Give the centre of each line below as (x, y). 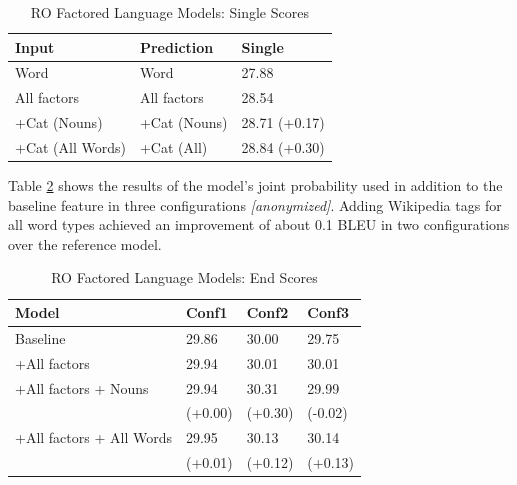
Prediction (176, 46)
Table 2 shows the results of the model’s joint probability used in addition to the (255, 185)
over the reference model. (85, 243)
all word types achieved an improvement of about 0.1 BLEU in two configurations (259, 224)
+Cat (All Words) (70, 146)
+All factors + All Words (93, 437)
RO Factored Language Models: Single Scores (169, 12)
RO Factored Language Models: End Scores (184, 277)
